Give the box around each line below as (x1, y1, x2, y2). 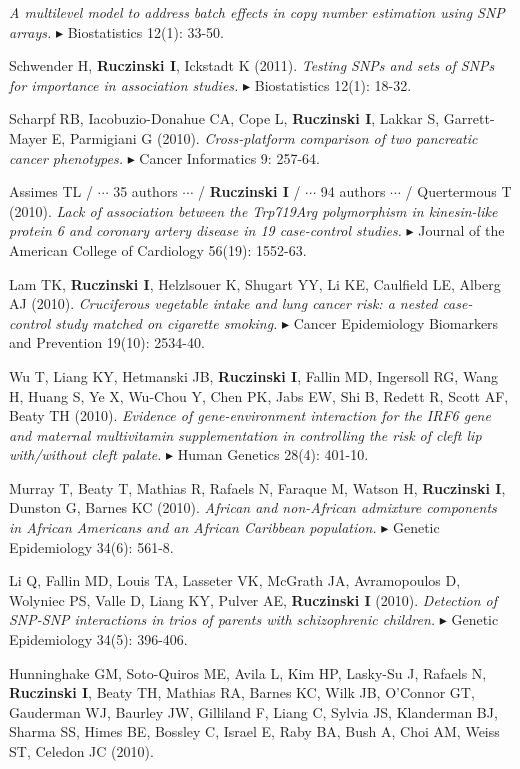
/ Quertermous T (405, 181, 512, 202)
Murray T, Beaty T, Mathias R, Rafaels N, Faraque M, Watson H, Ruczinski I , (9, 477, 506, 498)
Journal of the (418, 220, 505, 241)
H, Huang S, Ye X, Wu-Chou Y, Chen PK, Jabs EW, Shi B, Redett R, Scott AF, (9, 385, 509, 406)
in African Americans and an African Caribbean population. (9, 517, 377, 538)
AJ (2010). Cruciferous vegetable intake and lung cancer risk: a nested (9, 293, 438, 314)
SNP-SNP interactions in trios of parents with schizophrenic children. (9, 609, 436, 630)
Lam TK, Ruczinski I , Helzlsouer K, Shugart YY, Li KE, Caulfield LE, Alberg (9, 273, 501, 294)
